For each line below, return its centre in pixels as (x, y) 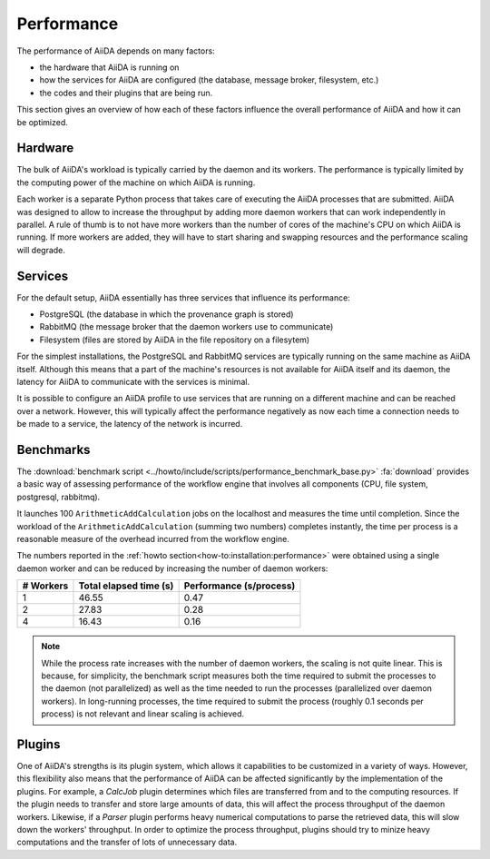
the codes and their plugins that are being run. (126, 93)
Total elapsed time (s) (126, 586)
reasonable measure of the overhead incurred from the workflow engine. (153, 539)
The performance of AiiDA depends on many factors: (116, 51)
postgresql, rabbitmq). (59, 497)
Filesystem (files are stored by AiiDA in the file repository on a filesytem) (175, 340)
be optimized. (42, 122)
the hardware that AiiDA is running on (109, 67)
